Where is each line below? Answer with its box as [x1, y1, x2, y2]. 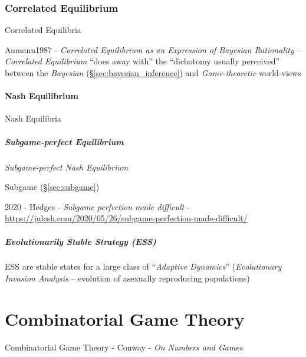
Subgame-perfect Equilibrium [5, 135, 124, 148]
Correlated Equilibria [5, 24, 81, 36]
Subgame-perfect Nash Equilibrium [5, 161, 129, 173]
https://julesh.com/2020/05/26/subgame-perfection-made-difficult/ [5, 212, 248, 224]
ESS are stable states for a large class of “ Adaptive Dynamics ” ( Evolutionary [5, 260, 282, 273]
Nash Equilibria [5, 112, 62, 125]
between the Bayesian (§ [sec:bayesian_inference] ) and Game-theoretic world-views [5, 67, 301, 78]
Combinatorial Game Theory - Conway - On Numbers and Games [5, 340, 243, 353]
